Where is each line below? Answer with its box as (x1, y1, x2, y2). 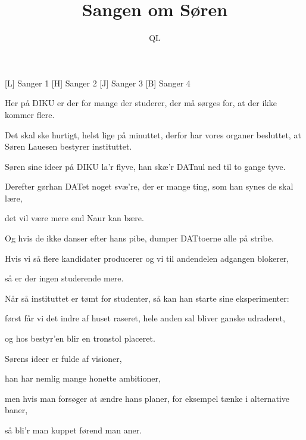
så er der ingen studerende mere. (5, 272, 124, 284)
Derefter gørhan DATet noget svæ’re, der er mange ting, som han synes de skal (5, 180, 293, 193)
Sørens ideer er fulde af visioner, (5, 352, 122, 364)
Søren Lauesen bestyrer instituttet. (5, 140, 132, 153)
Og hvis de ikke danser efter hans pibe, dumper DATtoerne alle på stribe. (5, 232, 274, 244)
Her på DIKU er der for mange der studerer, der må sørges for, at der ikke (5, 97, 277, 109)
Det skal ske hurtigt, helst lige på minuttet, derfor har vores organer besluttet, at (5, 128, 301, 141)
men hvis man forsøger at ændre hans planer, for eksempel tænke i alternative (5, 392, 290, 404)
